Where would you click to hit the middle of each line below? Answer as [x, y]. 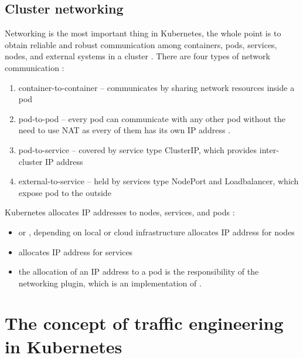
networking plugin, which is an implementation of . [110, 283]
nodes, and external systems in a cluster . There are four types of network [137, 56]
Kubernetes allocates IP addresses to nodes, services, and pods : [120, 212]
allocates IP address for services [76, 251]
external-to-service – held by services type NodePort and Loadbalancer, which [159, 181]
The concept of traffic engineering [144, 323]
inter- [269, 149]
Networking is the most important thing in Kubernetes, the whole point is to [143, 33]
